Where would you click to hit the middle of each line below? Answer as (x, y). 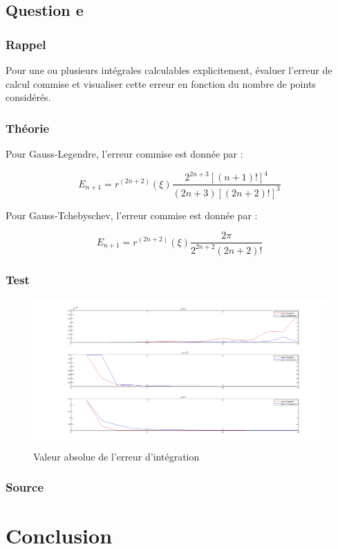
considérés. (28, 97)
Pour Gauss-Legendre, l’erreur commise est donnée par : (124, 153)
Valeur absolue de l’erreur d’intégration (116, 456)
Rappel (26, 44)
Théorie (28, 128)
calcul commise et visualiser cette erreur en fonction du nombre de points (161, 83)
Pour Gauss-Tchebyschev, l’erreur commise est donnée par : (132, 215)
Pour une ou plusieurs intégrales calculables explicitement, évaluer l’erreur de (169, 70)
